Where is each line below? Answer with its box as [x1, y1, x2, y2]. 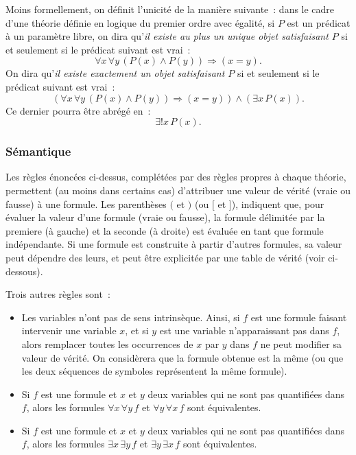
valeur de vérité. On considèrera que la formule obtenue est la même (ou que [21, 350, 344, 364]
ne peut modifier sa [260, 336, 342, 351]
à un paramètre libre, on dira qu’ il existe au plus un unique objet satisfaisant [5, 29, 329, 43]
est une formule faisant [250, 310, 347, 324]
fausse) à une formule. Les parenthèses [5, 196, 167, 211]
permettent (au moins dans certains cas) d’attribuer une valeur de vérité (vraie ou [5, 183, 351, 197]
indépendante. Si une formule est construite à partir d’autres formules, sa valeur [5, 237, 342, 251]
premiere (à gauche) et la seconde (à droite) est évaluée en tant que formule [5, 223, 324, 237]
